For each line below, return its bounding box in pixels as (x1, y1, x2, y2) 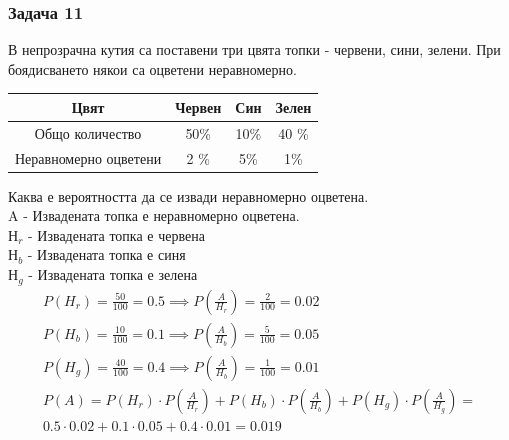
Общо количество (34, 122, 142, 143)
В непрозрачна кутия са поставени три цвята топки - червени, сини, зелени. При (8, 39, 501, 60)
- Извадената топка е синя (27, 244, 186, 265)
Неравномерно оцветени (15, 147, 162, 168)
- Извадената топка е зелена (28, 264, 198, 285)
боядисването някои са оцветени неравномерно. (8, 58, 297, 79)
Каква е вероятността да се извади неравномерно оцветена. (8, 185, 369, 206)
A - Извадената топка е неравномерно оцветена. (8, 205, 300, 226)
